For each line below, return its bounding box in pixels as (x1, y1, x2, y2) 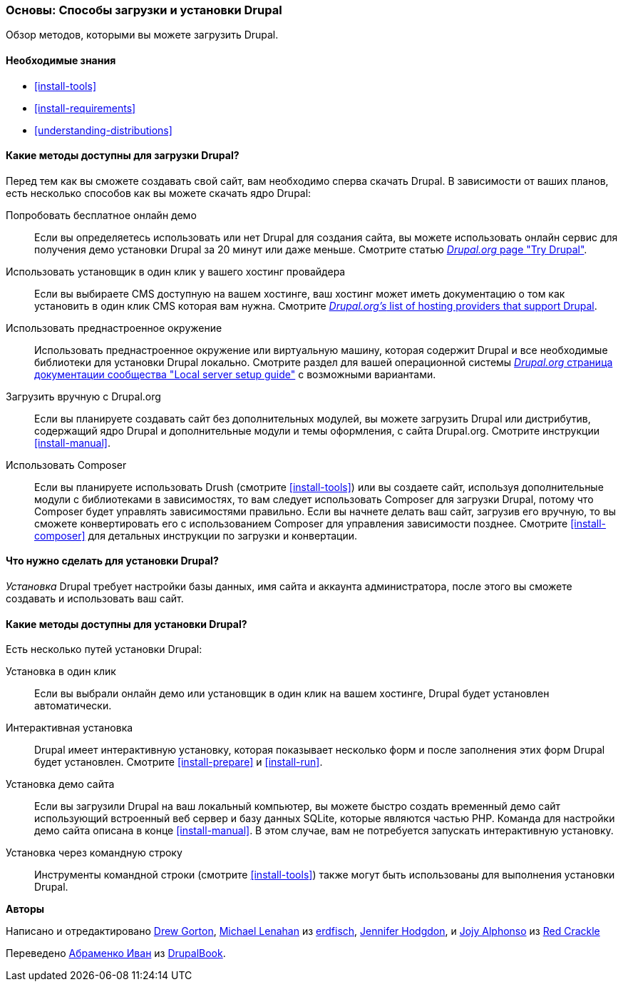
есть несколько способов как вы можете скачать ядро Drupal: (6, 186, 311, 199)
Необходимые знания (6, 54, 116, 66)
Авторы (6, 903, 45, 916)
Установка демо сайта (6, 778, 115, 791)
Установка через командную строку (6, 846, 182, 859)
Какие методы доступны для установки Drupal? (6, 617, 247, 630)
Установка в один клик (6, 665, 116, 678)
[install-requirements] (34, 101, 136, 114)
